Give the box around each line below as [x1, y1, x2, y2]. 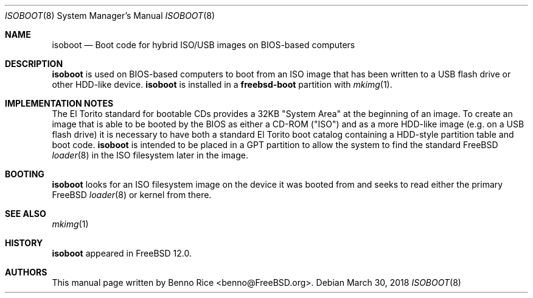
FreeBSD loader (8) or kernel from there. [52, 190, 212, 200]
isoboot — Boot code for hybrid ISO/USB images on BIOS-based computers [52, 40, 355, 50]
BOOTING [5, 169, 44, 179]
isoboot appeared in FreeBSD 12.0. [52, 248, 192, 258]
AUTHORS [5, 267, 47, 277]
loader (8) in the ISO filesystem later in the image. [52, 150, 248, 160]
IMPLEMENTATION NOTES [5, 98, 114, 108]
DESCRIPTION [5, 59, 63, 69]
